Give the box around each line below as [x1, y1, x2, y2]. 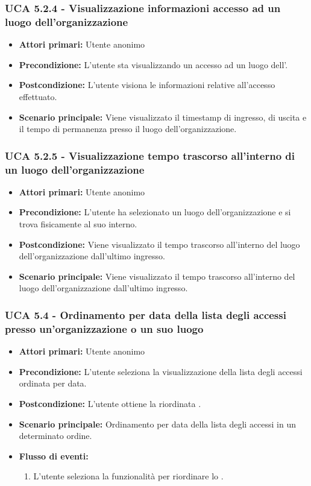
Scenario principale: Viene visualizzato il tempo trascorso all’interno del [19, 270, 295, 282]
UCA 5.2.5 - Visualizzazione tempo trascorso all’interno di [5, 148, 295, 163]
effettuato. [19, 90, 57, 103]
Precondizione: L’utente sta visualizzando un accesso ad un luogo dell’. [19, 58, 288, 71]
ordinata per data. [19, 377, 87, 390]
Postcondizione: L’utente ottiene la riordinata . [19, 397, 201, 409]
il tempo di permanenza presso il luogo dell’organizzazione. [19, 122, 237, 135]
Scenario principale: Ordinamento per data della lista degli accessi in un [19, 417, 297, 430]
